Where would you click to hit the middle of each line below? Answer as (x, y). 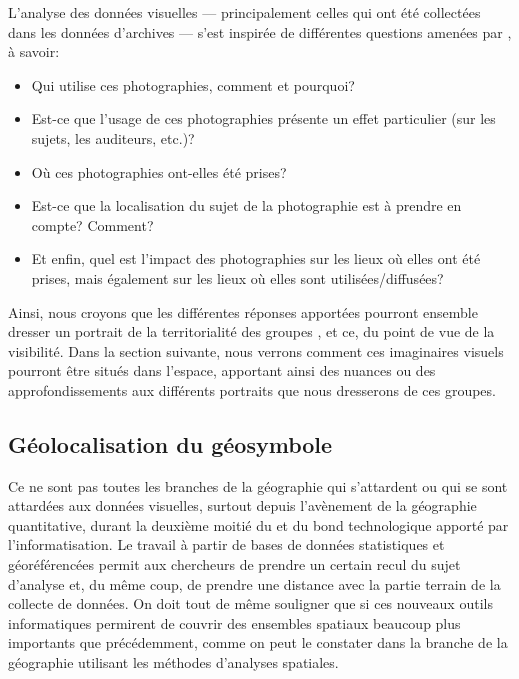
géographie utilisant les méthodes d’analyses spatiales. (173, 662)
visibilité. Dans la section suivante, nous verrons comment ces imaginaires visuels (256, 350)
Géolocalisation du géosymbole (170, 443)
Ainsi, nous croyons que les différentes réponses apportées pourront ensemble (243, 311)
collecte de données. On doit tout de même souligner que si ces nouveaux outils (250, 603)
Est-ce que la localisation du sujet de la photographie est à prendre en (246, 205)
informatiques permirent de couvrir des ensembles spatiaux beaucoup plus (234, 622)
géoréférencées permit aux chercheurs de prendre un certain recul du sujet (234, 564)
